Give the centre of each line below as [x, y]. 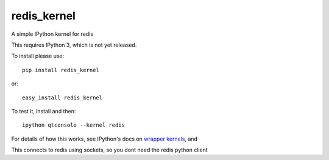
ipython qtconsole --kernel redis [73, 125]
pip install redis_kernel [61, 70]
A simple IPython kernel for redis [52, 34]
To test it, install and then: [44, 111]
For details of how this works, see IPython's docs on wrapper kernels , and [104, 139]
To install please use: [38, 56]
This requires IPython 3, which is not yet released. [74, 45]
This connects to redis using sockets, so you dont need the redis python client [109, 150]
